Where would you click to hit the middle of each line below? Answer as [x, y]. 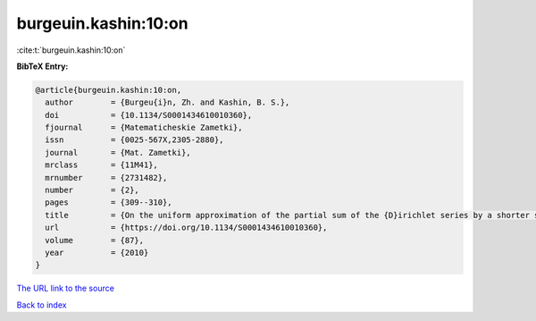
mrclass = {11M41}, [101, 165]
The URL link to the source [66, 288]
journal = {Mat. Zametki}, [118, 152]
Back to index [42, 305]
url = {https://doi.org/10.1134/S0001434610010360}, [186, 228]
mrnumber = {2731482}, [106, 177]
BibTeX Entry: [42, 66]
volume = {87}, [95, 240]
